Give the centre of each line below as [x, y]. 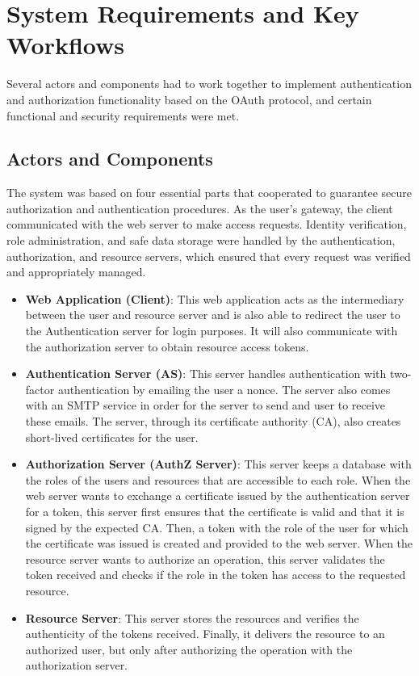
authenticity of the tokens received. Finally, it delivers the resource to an [205, 634]
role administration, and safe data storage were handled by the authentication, [201, 240]
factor [40, 389]
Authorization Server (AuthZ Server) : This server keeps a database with [218, 464]
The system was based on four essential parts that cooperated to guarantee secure [209, 193]
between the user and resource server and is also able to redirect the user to [213, 315]
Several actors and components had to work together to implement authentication [209, 84]
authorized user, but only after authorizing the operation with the [189, 649]
